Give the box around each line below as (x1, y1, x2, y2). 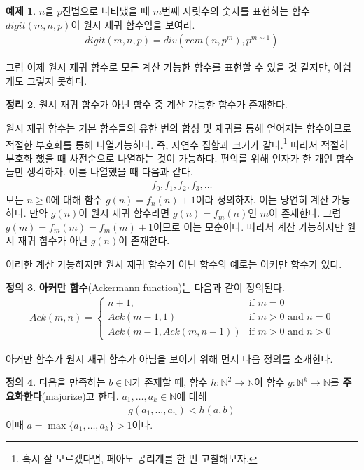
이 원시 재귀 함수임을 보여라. (71, 17, 195, 32)
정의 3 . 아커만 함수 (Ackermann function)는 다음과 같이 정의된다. (6, 280, 285, 295)
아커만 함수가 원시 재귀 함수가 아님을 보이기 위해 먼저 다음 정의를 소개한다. (6, 351, 333, 365)
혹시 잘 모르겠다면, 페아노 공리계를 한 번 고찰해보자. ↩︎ (22, 451, 258, 466)
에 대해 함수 (50, 192, 103, 206)
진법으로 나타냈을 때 (62, 4, 150, 18)
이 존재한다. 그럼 (269, 206, 342, 220)
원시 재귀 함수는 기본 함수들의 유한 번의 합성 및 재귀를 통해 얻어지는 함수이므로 (6, 121, 351, 135)
